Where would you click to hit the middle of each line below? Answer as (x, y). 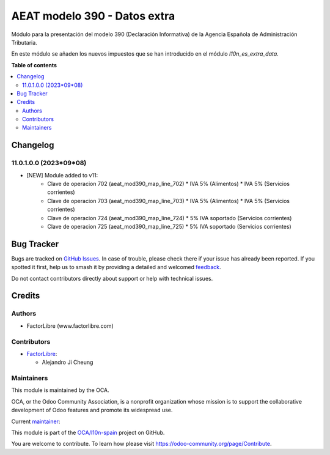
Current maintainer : (36, 421)
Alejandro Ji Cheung (68, 362)
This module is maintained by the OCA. (60, 390)
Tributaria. (24, 42)
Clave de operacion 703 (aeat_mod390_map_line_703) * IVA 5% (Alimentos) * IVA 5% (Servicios (169, 201)
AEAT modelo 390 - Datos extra (93, 16)
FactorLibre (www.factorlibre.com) (70, 326)
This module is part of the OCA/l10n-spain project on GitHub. (88, 433)
